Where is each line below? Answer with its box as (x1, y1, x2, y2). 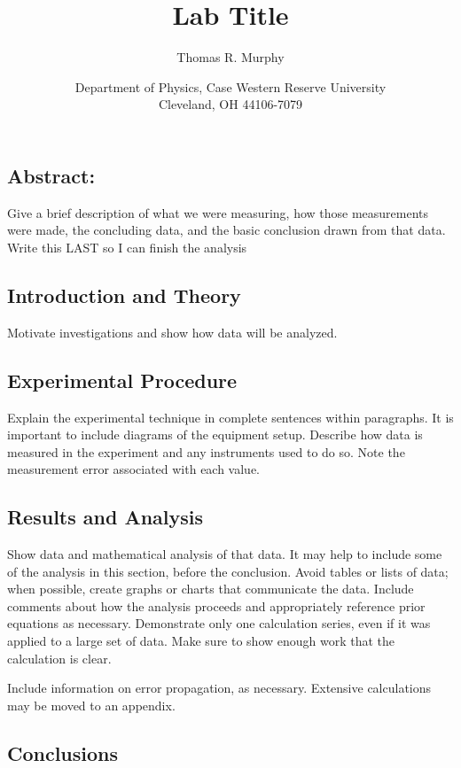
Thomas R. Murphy (176, 48, 285, 66)
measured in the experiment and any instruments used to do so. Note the (7, 442, 405, 461)
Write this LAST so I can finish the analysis (7, 237, 247, 256)
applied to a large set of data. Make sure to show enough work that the (7, 632, 395, 650)
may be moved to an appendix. (7, 695, 176, 714)
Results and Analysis (7, 503, 204, 531)
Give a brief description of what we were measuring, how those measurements (7, 203, 429, 221)
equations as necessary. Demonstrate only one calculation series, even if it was (7, 614, 431, 632)
